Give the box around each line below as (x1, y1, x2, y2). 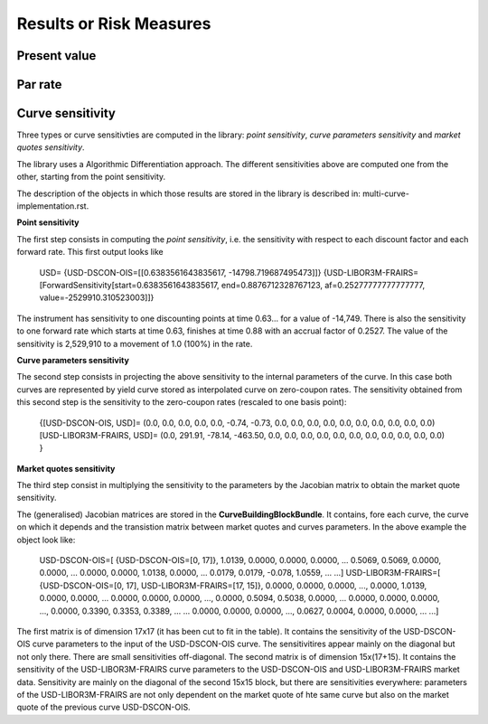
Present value (16, 48, 97, 63)
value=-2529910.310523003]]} (39, 292, 155, 303)
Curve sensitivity (16, 106, 117, 121)
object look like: (16, 534, 76, 545)
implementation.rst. (16, 201, 89, 212)
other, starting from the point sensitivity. (16, 172, 166, 183)
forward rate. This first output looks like (16, 247, 164, 258)
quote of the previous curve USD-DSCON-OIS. (16, 701, 191, 713)
